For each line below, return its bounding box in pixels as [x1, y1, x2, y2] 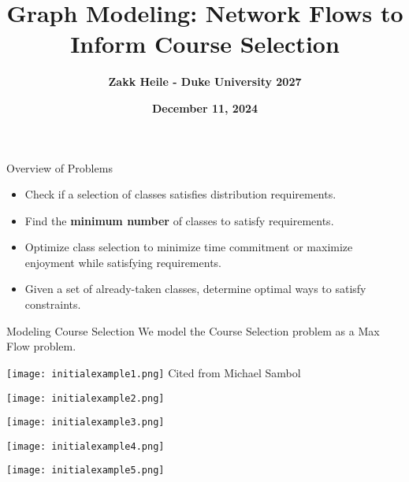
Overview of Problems [6, 159, 113, 176]
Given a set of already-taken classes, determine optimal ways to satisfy [24, 280, 366, 297]
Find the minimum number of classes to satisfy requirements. [24, 212, 334, 228]
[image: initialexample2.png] [6, 392, 165, 404]
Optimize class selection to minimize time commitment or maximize [24, 239, 353, 255]
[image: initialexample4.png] [6, 440, 165, 452]
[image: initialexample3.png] [6, 417, 165, 428]
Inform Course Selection [70, 28, 340, 60]
